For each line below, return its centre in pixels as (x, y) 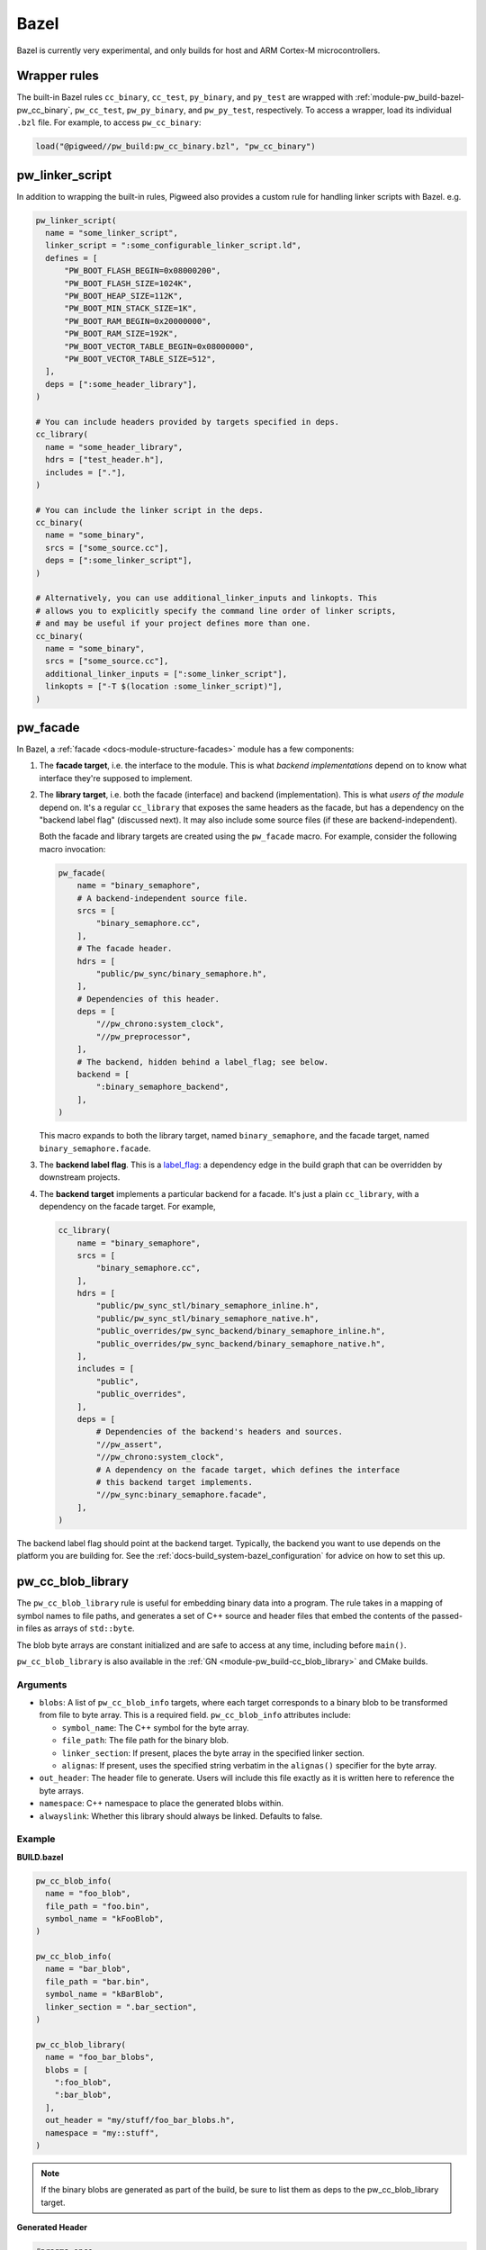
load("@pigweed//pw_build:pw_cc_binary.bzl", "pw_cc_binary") (175, 147)
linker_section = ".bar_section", (121, 2007)
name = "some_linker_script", (112, 233)
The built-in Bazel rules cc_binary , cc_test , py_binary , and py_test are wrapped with (185, 97)
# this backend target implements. (175, 1482)
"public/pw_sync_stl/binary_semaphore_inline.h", (207, 1306)
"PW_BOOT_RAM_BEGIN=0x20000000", (138, 321)
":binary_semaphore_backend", (162, 1087)
